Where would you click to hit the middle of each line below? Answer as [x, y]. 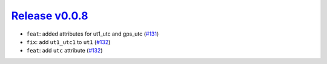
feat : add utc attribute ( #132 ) [64, 51]
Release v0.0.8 [50, 16]
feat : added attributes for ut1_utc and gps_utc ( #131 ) [93, 34]
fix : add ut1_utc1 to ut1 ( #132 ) [68, 42]
